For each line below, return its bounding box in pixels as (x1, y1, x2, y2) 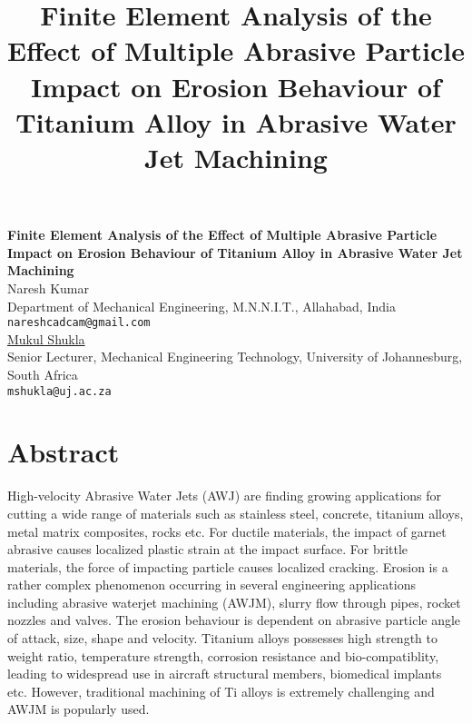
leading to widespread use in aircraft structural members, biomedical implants (7, 664, 442, 683)
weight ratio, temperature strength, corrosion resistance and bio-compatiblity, (7, 646, 439, 665)
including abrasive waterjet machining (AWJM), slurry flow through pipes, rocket (7, 592, 461, 611)
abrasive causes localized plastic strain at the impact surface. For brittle (7, 540, 408, 559)
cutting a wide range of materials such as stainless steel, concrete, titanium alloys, (7, 503, 464, 522)
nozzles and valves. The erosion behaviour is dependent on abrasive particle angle (7, 610, 461, 630)
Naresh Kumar (7, 278, 89, 297)
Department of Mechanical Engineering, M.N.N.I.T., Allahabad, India (7, 296, 396, 315)
